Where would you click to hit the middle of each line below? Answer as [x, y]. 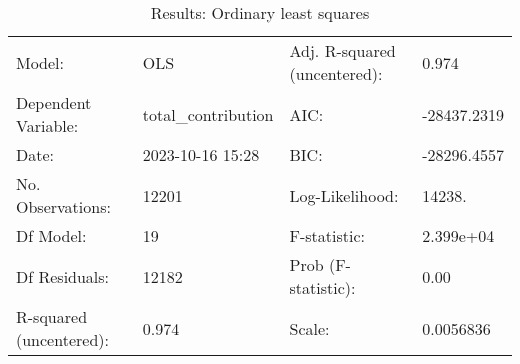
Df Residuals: [63, 276]
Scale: [309, 328]
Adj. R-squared [342, 50]
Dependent [54, 102]
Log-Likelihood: [344, 195]
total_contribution [208, 114]
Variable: [47, 125]
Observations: [63, 206]
